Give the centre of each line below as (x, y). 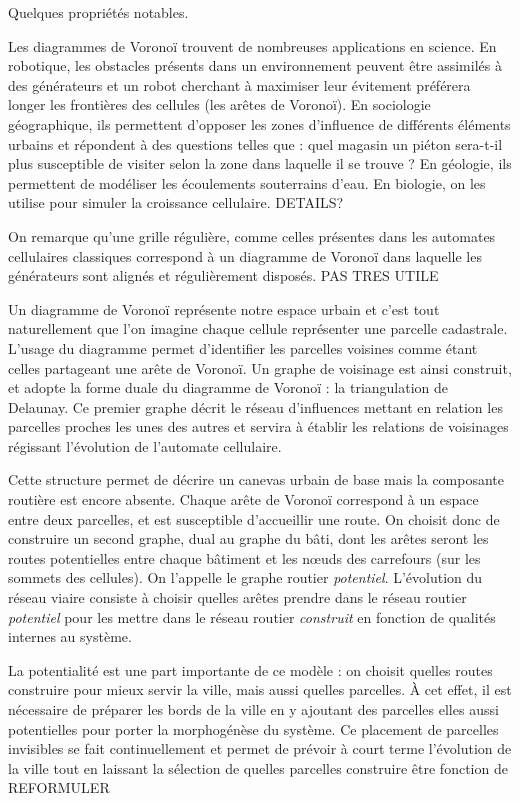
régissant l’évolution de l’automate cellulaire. (145, 445)
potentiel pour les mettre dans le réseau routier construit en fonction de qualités (252, 616)
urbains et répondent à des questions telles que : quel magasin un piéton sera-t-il (255, 143)
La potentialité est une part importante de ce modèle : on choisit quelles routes (250, 669)
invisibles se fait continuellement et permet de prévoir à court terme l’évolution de (260, 748)
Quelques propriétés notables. (98, 12)
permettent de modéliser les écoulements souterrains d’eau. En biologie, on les (247, 182)
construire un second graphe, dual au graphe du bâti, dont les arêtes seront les (248, 538)
